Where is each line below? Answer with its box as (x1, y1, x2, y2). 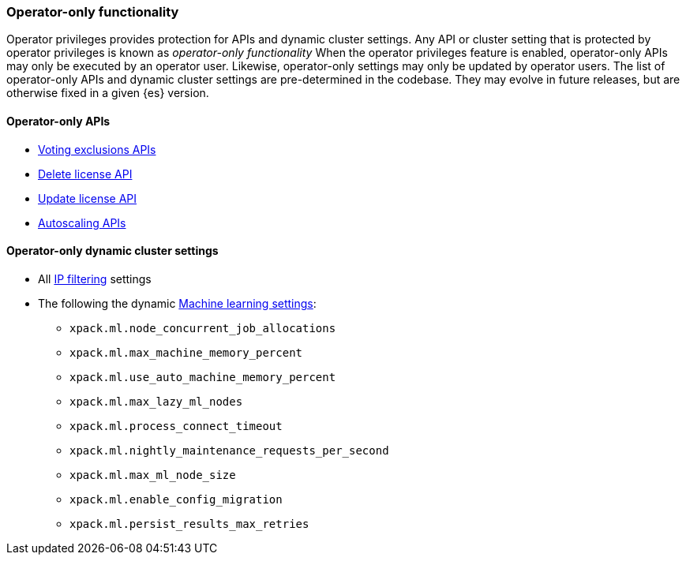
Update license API (38, 191, 137, 205)
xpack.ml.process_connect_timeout (69, 419, 283, 432)
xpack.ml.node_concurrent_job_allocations (69, 321, 336, 335)
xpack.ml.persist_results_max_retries (69, 517, 309, 530)
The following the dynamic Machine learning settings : (38, 296, 317, 310)
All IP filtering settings (38, 271, 152, 286)
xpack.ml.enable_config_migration (69, 492, 283, 506)
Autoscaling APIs (38, 215, 126, 230)
